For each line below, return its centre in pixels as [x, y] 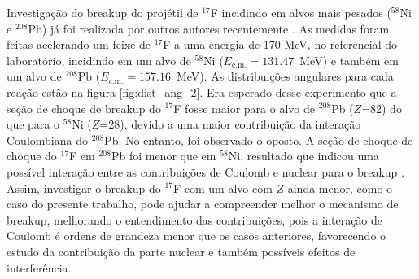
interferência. [39, 267]
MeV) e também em [349, 60]
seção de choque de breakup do [84, 108]
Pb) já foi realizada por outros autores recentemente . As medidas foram [209, 28]
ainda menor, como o [340, 187]
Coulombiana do [47, 139]
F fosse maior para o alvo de [244, 108]
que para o [33, 124]
